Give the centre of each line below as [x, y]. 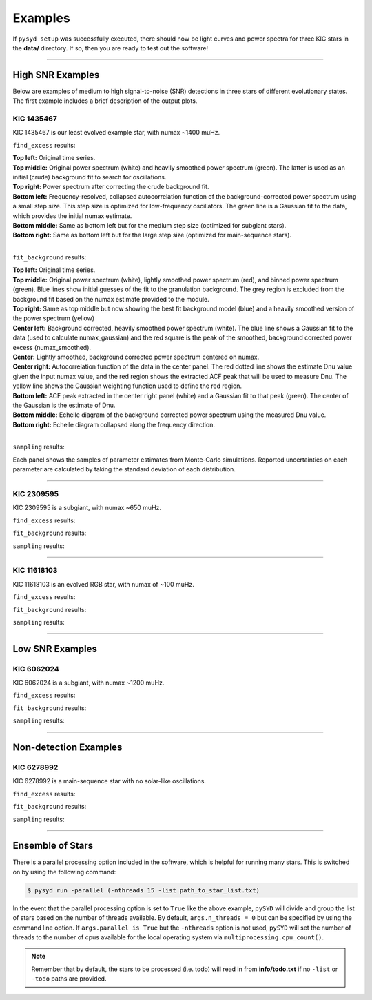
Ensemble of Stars [53, 846]
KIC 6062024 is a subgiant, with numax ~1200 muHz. [89, 683]
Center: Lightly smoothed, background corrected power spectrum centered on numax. [136, 357]
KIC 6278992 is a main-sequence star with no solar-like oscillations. [110, 781]
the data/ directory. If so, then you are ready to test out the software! [111, 48]
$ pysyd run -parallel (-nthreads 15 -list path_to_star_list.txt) [144, 890]
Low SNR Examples [55, 649]
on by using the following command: [64, 872]
